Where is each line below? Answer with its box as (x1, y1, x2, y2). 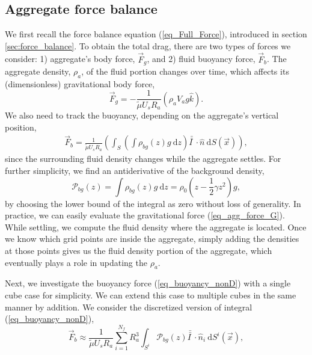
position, (5, 120, 37, 133)
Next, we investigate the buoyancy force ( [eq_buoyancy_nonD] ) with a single (5, 277, 291, 289)
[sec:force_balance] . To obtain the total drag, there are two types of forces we (5, 39, 291, 52)
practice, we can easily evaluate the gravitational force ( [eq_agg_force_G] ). (5, 209, 285, 221)
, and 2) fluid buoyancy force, (147, 52, 255, 65)
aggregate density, (5, 65, 71, 78)
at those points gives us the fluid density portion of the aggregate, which (5, 244, 272, 257)
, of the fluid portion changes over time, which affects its (81, 65, 289, 78)
